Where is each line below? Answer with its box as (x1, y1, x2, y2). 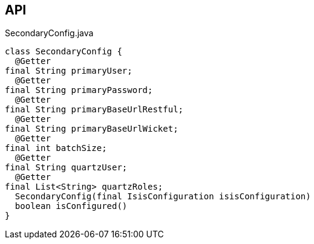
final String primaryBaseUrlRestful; (5, 104, 184, 115)
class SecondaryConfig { (5, 47, 122, 57)
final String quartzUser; (5, 162, 128, 173)
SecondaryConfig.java (5, 28, 94, 39)
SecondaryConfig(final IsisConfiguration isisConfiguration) (15, 191, 311, 202)
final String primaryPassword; (5, 85, 153, 95)
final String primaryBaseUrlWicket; (5, 124, 178, 134)
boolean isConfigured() (15, 201, 128, 211)
